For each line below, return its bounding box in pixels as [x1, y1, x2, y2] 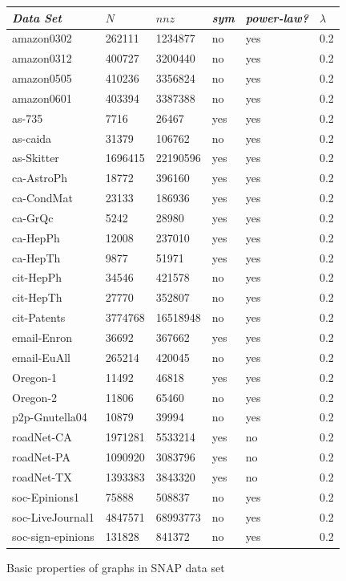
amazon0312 [12, 50, 72, 67]
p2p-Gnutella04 [12, 408, 87, 425]
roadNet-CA [12, 429, 72, 445]
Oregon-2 [12, 388, 58, 405]
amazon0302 [12, 30, 72, 47]
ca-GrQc [12, 209, 54, 225]
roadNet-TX [12, 468, 72, 485]
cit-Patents [12, 309, 66, 326]
